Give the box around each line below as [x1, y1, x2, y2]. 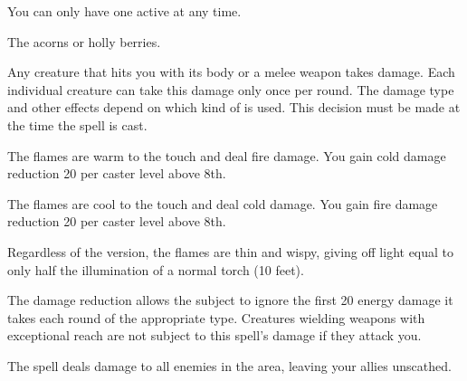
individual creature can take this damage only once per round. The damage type [7, 80, 454, 99]
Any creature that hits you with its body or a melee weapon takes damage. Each [7, 62, 455, 81]
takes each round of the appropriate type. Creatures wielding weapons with [7, 308, 425, 327]
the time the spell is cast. [7, 115, 148, 134]
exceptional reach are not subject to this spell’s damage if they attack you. [7, 326, 422, 345]
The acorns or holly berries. [7, 32, 161, 51]
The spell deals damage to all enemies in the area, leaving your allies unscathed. [7, 356, 452, 375]
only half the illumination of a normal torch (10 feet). [7, 260, 304, 279]
